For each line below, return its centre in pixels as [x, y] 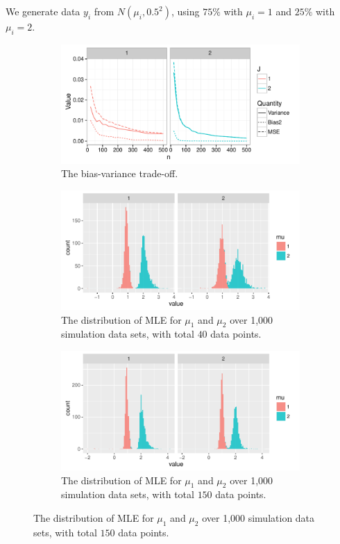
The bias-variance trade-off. [120, 173]
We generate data [43, 11]
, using [186, 11]
